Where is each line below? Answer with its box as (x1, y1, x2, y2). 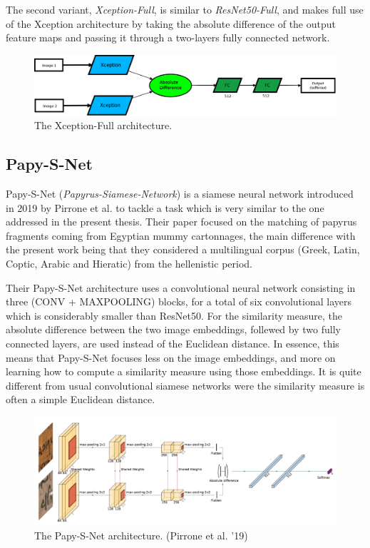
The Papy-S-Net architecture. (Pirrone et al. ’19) (34, 528, 248, 543)
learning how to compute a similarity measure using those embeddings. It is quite (6, 364, 361, 379)
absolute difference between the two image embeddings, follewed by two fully (6, 322, 341, 337)
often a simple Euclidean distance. (6, 392, 155, 407)
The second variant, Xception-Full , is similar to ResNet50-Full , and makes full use (6, 2, 364, 16)
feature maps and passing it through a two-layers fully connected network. (6, 30, 330, 45)
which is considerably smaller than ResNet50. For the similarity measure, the (6, 308, 342, 323)
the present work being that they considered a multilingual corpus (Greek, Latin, (6, 242, 360, 257)
